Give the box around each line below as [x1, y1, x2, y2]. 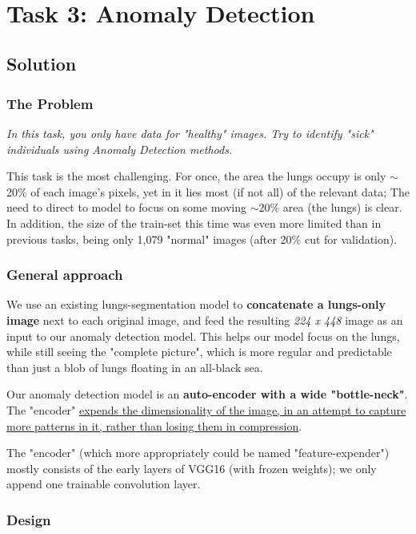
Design [6, 509, 51, 529]
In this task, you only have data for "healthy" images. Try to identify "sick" [6, 124, 374, 141]
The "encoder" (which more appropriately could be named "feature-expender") [6, 444, 390, 461]
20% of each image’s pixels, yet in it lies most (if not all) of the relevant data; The [6, 183, 410, 200]
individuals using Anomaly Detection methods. [6, 140, 233, 157]
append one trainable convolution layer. [6, 475, 201, 492]
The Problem [6, 93, 94, 113]
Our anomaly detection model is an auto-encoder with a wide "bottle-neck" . [6, 386, 408, 403]
